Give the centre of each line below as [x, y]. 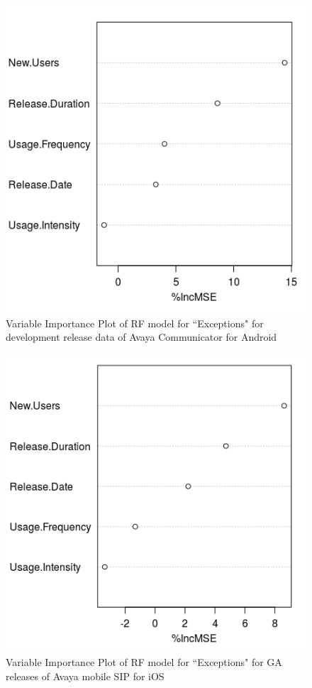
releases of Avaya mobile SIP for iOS [85, 676]
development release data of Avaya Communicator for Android [141, 337]
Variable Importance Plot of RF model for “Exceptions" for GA [144, 661]
